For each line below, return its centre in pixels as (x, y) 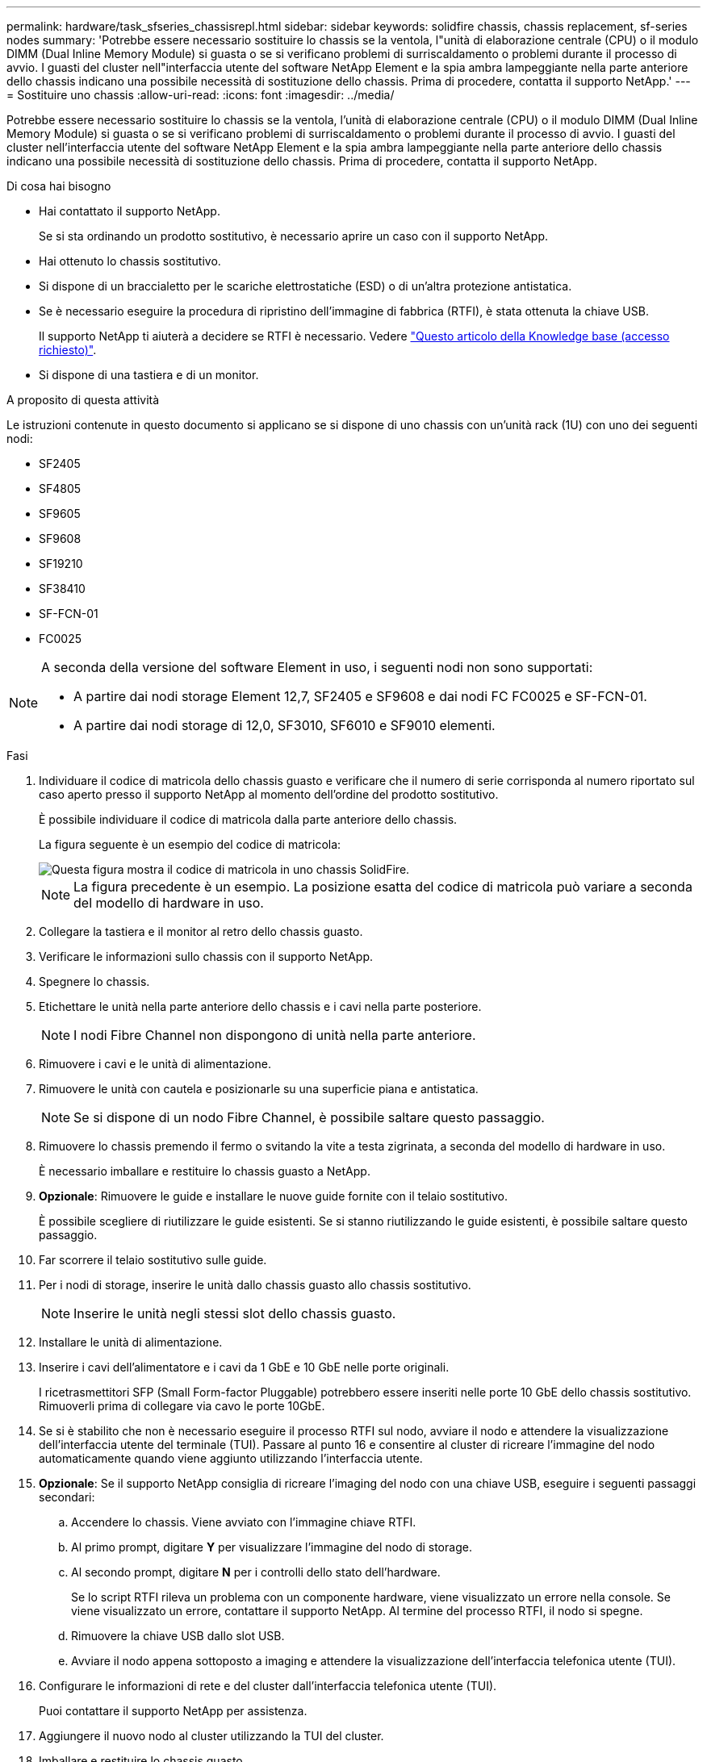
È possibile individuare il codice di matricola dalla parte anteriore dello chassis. (248, 819)
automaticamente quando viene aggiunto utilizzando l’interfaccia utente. (231, 1458)
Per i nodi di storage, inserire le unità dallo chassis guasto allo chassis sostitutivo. (255, 1285)
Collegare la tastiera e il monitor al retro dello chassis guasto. (201, 931)
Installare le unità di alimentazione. (131, 1342)
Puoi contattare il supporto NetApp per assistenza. (173, 1711)
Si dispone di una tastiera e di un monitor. (149, 375)
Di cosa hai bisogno (59, 186)
